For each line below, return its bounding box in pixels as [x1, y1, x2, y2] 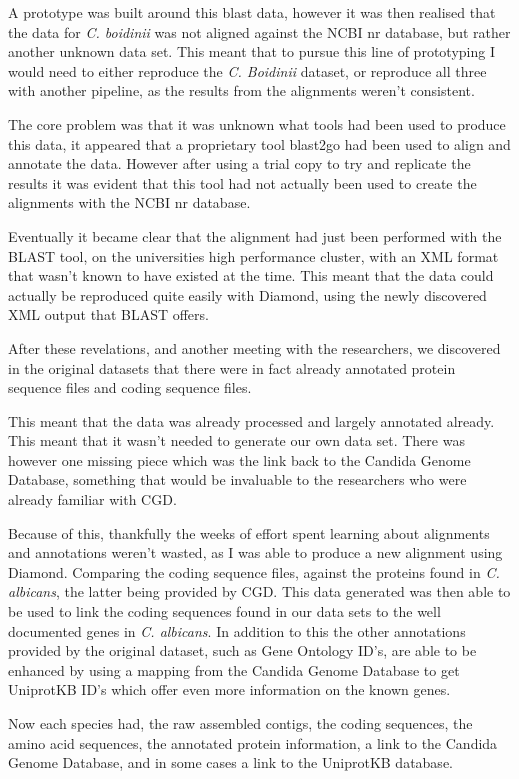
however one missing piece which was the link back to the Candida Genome [8, 449, 471, 470]
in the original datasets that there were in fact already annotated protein [8, 357, 456, 378]
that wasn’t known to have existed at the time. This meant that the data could [8, 265, 494, 286]
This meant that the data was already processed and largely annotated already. [8, 410, 495, 431]
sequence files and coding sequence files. [8, 377, 252, 398]
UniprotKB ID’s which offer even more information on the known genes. [8, 679, 451, 700]
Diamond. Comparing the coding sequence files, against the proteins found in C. [8, 561, 500, 582]
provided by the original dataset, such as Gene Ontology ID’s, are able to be [8, 640, 477, 661]
